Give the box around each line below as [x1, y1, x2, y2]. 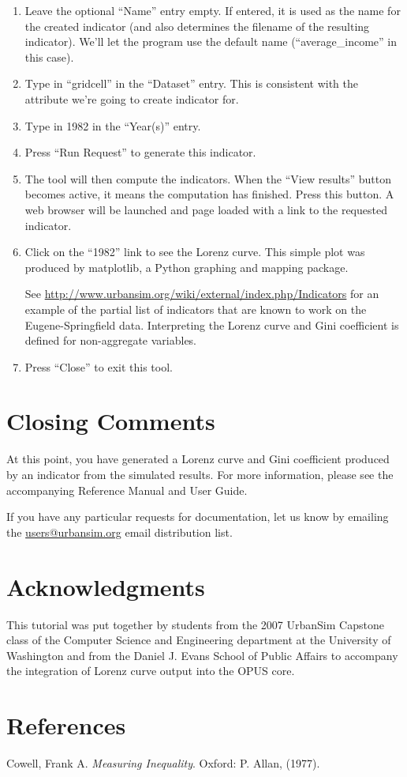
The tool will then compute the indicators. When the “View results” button [24, 170, 392, 187]
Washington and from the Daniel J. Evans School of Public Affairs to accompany [6, 647, 398, 663]
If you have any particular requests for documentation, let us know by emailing [6, 508, 389, 525]
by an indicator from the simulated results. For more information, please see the [6, 466, 394, 482]
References [6, 709, 126, 741]
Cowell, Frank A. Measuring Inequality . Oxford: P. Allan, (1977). [6, 755, 320, 771]
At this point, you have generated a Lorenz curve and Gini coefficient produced [6, 451, 390, 467]
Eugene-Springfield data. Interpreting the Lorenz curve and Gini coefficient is [24, 316, 399, 333]
